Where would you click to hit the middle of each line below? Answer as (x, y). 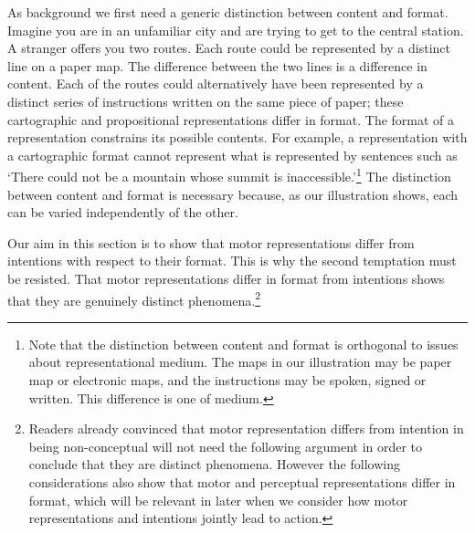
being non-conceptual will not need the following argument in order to (226, 446)
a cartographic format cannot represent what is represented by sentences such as (232, 155)
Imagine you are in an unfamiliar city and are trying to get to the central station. (236, 30)
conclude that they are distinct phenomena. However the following (214, 464)
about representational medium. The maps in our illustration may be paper (240, 362)
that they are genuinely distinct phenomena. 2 (134, 298)
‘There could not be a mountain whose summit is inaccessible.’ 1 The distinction (229, 175)
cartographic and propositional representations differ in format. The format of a (231, 119)
